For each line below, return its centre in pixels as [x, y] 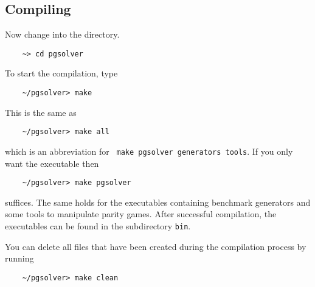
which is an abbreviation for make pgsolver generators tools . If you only [149, 151]
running [19, 258]
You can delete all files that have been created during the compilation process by [156, 246]
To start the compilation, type [61, 73]
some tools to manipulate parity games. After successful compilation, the [141, 214]
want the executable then [52, 163]
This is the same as [41, 112]
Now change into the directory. [62, 34]
